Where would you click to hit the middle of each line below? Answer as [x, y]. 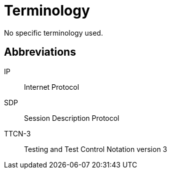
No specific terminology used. [53, 33]
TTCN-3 [17, 133]
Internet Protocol [52, 87]
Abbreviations [40, 52]
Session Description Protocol [72, 118]
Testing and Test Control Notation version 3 [96, 149]
